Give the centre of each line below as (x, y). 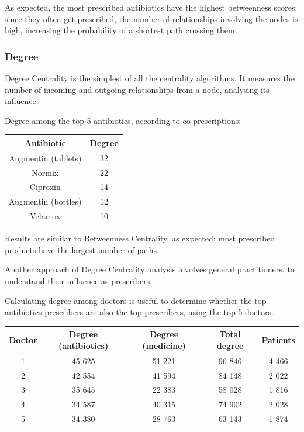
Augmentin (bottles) (45, 201)
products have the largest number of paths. (82, 249)
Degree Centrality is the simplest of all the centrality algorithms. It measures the (150, 78)
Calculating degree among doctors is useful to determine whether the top (136, 300)
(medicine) (164, 345)
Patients (278, 340)
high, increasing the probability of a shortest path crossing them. (121, 30)
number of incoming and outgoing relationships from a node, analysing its (137, 89)
